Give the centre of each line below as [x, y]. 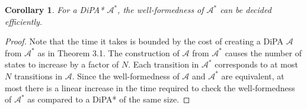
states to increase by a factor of [62, 64]
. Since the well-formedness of [126, 76]
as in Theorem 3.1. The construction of [108, 52]
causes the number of [263, 52]
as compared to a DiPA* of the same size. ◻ [109, 99]
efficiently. [24, 21]
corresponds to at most [256, 64]
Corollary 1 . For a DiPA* [55, 9]
